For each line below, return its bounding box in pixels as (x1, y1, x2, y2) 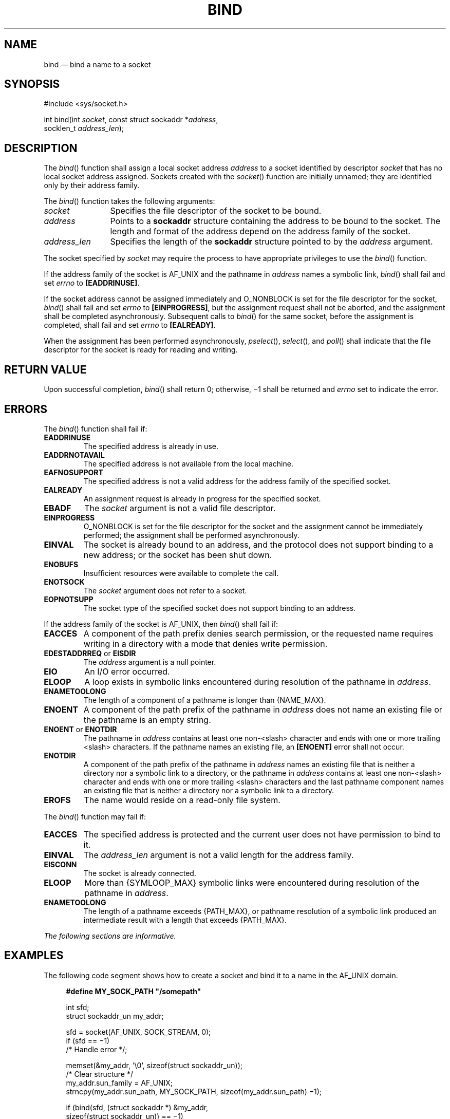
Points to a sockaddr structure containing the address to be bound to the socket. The (110, 216, 441, 227)
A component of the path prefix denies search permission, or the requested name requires (83, 628, 434, 639)
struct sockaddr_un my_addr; (66, 1011, 164, 1020)
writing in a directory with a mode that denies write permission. (83, 638, 328, 649)
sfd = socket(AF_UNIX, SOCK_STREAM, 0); (66, 1027, 211, 1036)
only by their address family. (44, 181, 140, 190)
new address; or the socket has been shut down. (83, 549, 272, 560)
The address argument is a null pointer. (83, 657, 216, 666)
